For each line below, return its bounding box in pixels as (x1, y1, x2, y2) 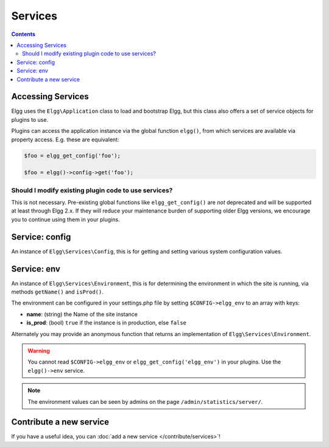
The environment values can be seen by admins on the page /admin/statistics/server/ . (27, 398, 263, 405)
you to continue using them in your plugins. (11, 216, 120, 223)
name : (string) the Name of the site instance (26, 311, 138, 318)
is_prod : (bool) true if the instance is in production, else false (26, 319, 187, 326)
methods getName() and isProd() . (11, 288, 104, 295)
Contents (11, 30, 36, 38)
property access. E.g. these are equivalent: (11, 136, 119, 143)
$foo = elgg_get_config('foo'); (24, 152, 121, 159)
